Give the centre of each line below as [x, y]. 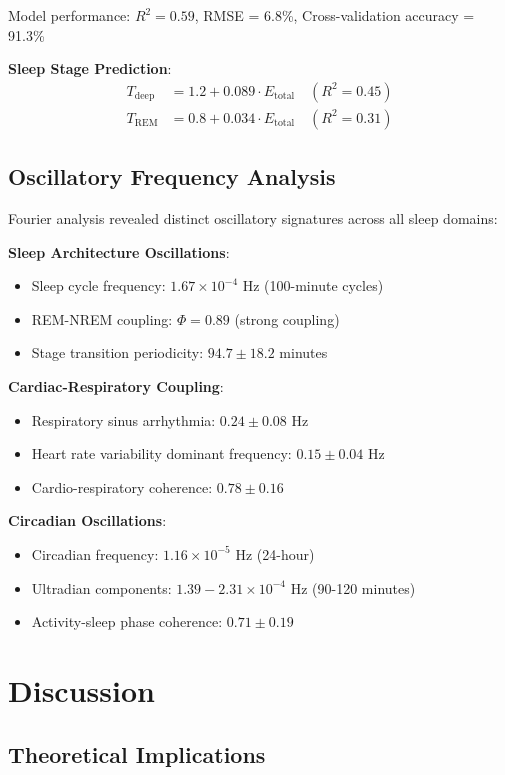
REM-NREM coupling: [102, 318]
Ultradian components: [101, 587]
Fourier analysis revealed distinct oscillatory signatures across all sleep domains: [253, 218]
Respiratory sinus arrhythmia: [123, 419]
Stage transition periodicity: [117, 352]
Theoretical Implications [137, 753]
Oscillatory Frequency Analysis [172, 176]
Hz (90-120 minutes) [353, 587]
